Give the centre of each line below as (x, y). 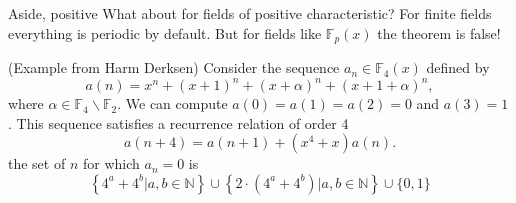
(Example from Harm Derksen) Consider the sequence (174, 67)
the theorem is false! (439, 32)
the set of (37, 163)
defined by (458, 67)
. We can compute (172, 103)
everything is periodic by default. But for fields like (165, 32)
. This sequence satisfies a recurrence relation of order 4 (178, 122)
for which (111, 163)
